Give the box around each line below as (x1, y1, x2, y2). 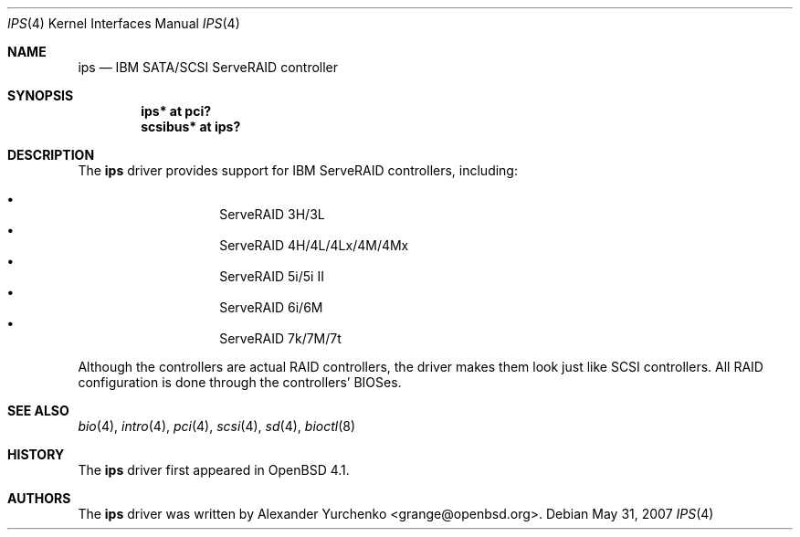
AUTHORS (7, 490, 71, 506)
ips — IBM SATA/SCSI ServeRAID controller (78, 59, 339, 75)
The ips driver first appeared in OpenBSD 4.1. (78, 462, 350, 478)
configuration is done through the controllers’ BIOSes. (78, 374, 402, 390)
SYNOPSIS (7, 88, 74, 103)
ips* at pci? (141, 103, 212, 119)
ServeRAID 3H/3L (219, 206, 325, 222)
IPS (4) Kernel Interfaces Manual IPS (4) (7, 16, 240, 31)
